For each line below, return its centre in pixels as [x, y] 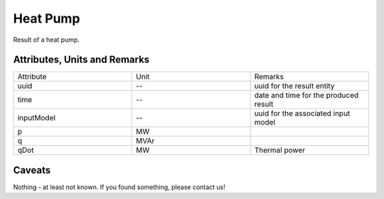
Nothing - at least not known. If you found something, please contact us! [119, 187]
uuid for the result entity [294, 86]
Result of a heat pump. [46, 40]
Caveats [32, 170]
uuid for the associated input [302, 113]
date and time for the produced [306, 96]
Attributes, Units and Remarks [81, 60]
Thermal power [280, 150]
